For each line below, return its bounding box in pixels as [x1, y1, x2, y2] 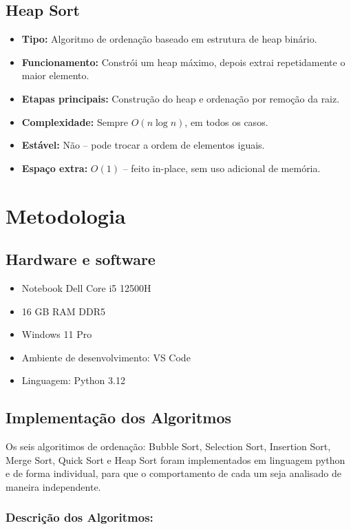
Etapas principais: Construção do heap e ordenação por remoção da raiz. [21, 91, 340, 105]
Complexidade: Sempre [21, 114, 129, 129]
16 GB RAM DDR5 [21, 304, 106, 318]
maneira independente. [6, 479, 101, 494]
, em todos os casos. [184, 114, 268, 129]
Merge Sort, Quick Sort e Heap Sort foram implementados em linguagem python [6, 452, 345, 467]
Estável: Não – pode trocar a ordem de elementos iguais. [21, 138, 265, 152]
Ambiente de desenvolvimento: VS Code [21, 350, 191, 364]
